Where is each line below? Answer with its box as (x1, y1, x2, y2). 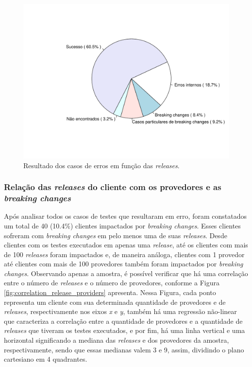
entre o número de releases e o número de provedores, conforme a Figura (4, 278, 219, 288)
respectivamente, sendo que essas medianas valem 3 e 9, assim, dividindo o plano (4, 344, 244, 354)
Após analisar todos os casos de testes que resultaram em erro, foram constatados (4, 211, 247, 221)
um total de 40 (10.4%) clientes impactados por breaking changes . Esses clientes (4, 220, 241, 230)
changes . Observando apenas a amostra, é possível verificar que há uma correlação (4, 268, 248, 278)
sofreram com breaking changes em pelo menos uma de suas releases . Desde (4, 230, 227, 240)
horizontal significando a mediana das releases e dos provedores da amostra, (4, 335, 229, 345)
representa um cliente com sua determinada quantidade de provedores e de (4, 297, 226, 307)
